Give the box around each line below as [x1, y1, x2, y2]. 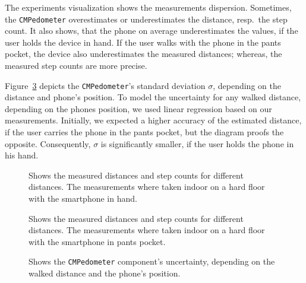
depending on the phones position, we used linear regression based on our [5, 102, 272, 115]
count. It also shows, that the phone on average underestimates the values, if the [5, 24, 298, 37]
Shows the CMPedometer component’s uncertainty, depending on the [29, 255, 275, 268]
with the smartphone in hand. [29, 192, 137, 205]
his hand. [5, 149, 39, 161]
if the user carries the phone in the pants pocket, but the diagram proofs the [5, 126, 284, 138]
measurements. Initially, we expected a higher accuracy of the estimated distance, [5, 114, 302, 126]
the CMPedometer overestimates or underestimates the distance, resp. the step [5, 12, 288, 25]
